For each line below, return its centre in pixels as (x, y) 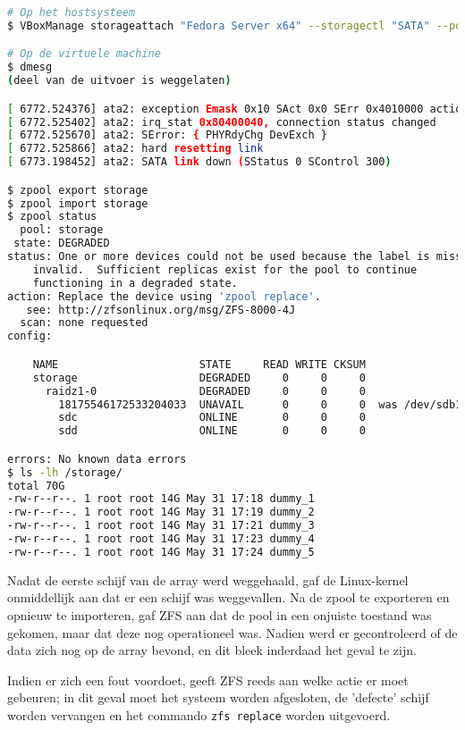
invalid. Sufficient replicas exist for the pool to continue (225, 269)
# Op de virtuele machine (84, 54)
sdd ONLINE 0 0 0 (212, 431)
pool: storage (62, 230)
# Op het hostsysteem (72, 13)
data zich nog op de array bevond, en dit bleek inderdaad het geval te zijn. (212, 650)
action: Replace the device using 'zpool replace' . (164, 296)
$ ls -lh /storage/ (65, 472)
